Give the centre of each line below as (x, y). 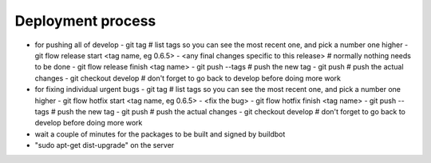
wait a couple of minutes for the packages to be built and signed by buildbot (160, 134)
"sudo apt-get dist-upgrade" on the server (105, 145)
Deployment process (85, 21)
